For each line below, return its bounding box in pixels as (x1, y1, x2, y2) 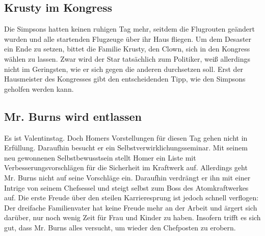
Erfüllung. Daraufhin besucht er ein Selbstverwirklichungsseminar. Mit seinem (4, 142, 248, 153)
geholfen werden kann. (4, 83, 74, 94)
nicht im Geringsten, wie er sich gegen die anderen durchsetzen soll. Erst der (4, 63, 244, 74)
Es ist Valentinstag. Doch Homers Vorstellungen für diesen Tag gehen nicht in (4, 132, 248, 143)
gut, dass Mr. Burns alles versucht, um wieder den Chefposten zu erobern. (4, 222, 236, 232)
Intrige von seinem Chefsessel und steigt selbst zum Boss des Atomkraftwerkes (4, 182, 249, 193)
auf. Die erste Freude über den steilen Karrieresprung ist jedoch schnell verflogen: (4, 192, 259, 203)
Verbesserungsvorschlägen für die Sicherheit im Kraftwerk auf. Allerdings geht (4, 162, 248, 173)
